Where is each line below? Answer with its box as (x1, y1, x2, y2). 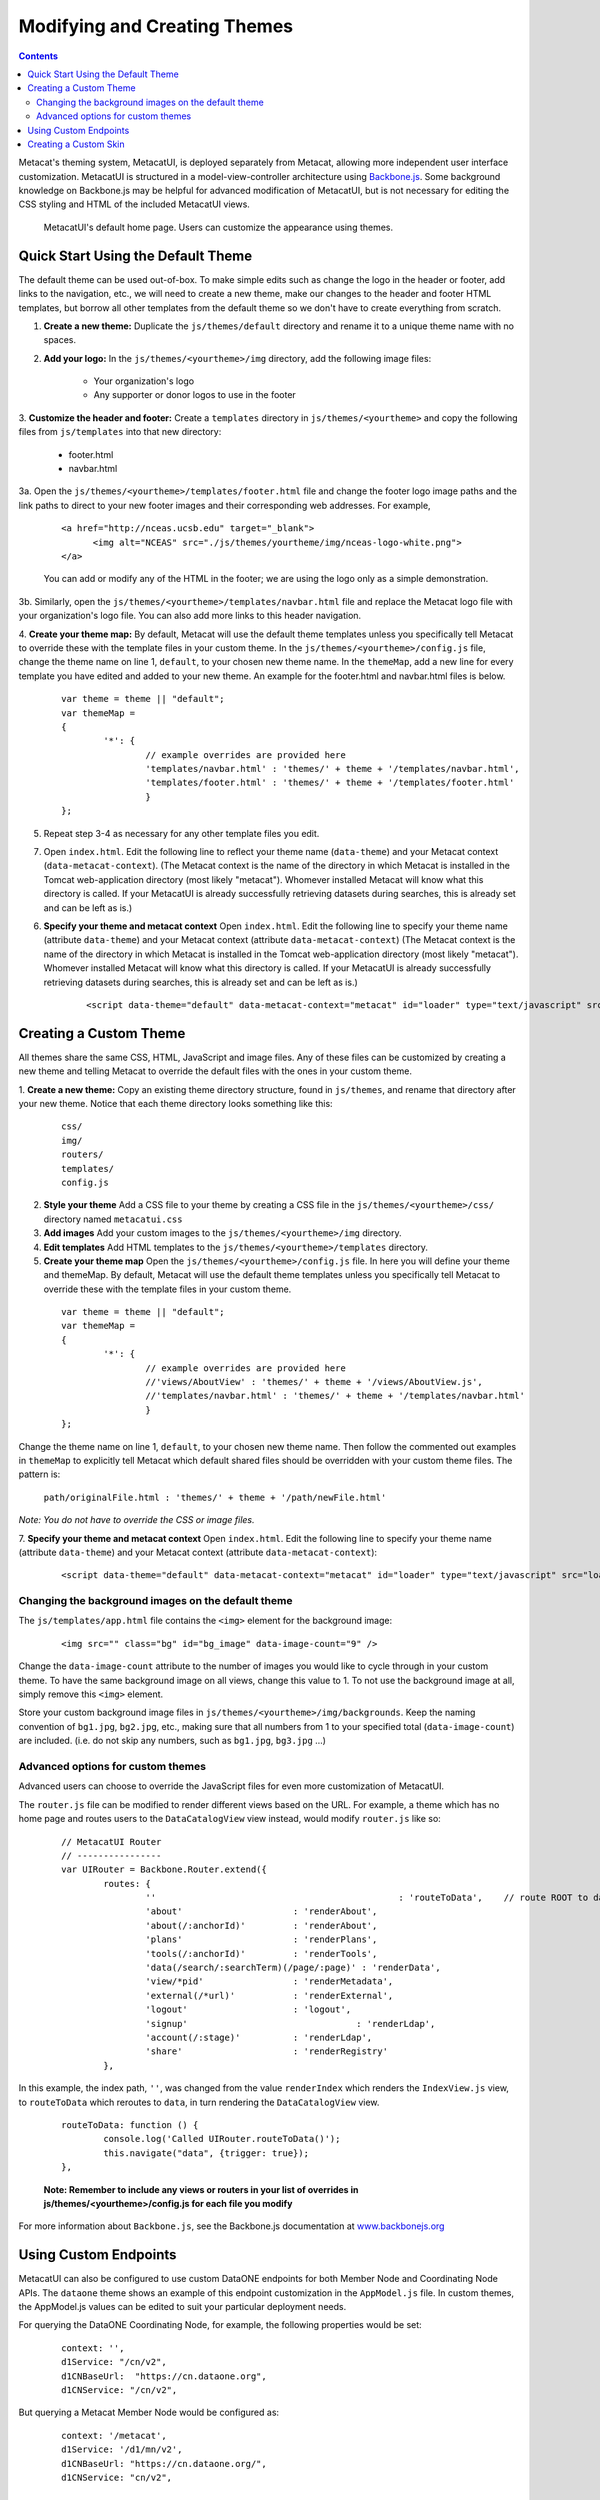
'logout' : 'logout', (145, 2004, 352, 2015)
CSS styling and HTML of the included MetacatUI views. (18, 198, 250, 210)
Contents (18, 50, 59, 62)
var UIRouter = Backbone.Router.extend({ (61, 1864, 267, 1875)
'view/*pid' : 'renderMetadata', (145, 1976, 394, 1987)
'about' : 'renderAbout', (145, 1906, 378, 1917)
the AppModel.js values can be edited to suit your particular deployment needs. (18, 2300, 347, 2312)
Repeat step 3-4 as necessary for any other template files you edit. (43, 827, 320, 839)
